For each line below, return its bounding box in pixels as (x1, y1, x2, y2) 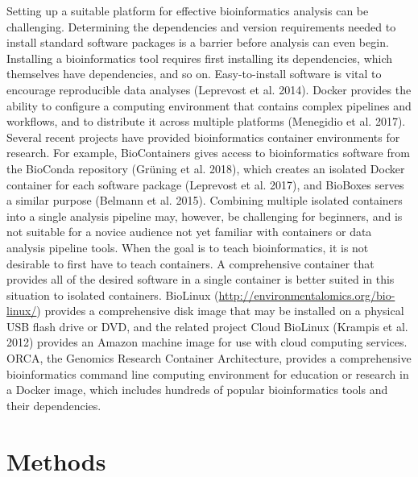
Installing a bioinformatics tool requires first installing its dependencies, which (6, 49, 393, 66)
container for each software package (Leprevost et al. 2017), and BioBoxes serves (6, 176, 404, 193)
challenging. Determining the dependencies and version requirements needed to (6, 18, 396, 35)
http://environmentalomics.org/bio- (218, 286, 395, 303)
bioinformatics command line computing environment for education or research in (6, 365, 409, 382)
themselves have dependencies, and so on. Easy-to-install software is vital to (6, 65, 382, 82)
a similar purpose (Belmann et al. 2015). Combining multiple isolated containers (6, 192, 403, 209)
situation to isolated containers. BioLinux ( (6, 286, 219, 303)
